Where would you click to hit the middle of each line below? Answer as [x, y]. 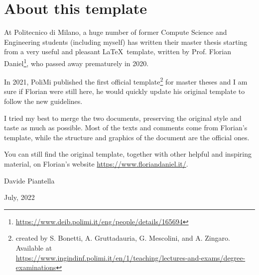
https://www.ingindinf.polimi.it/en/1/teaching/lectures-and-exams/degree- [130, 257]
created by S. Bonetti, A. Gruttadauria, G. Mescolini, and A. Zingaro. [123, 238]
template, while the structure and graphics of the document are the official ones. [127, 137]
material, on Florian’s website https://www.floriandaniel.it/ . [96, 163]
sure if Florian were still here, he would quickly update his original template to [125, 91]
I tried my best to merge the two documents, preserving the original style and [123, 118]
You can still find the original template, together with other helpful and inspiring [128, 154]
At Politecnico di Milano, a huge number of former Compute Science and [116, 32]
